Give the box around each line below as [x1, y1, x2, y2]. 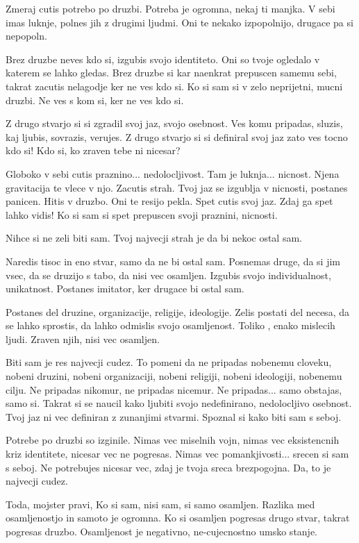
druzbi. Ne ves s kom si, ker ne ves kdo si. [6, 92, 184, 107]
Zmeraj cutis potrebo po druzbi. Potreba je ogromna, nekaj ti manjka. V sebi [6, 1, 335, 15]
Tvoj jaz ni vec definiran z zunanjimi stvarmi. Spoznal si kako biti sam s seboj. [6, 409, 342, 424]
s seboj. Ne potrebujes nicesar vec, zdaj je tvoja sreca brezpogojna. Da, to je [6, 460, 331, 474]
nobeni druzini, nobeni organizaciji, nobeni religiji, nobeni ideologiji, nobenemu [6, 369, 342, 383]
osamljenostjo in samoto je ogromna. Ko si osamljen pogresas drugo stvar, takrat [6, 510, 350, 525]
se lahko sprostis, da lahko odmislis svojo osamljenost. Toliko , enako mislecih [6, 318, 335, 333]
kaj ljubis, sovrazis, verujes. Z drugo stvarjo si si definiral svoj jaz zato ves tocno [6, 129, 348, 144]
